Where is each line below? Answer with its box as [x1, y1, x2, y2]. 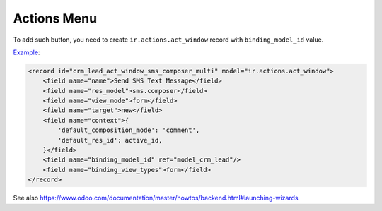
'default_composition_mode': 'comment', [57, 126, 200, 134]
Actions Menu [13, 11, 98, 26]
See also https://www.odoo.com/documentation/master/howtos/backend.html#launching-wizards [13, 194, 299, 203]
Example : [13, 48, 40, 56]
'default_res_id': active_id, [57, 136, 163, 144]
